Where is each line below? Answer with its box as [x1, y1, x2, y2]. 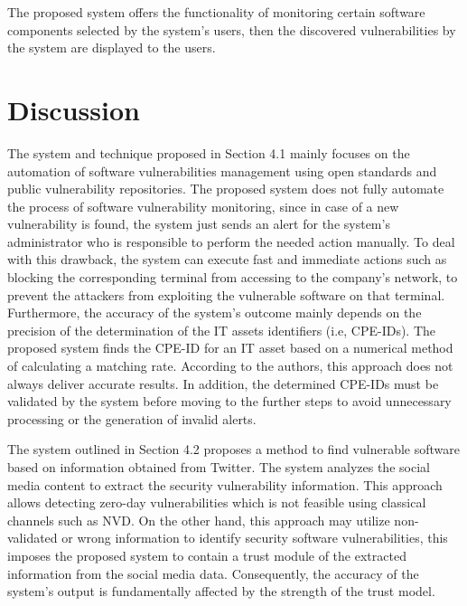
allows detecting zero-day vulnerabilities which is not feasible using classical [7, 493, 426, 512]
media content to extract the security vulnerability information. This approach [7, 475, 443, 494]
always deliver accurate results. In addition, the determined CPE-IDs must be [7, 374, 439, 393]
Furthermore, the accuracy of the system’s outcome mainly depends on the [7, 303, 422, 322]
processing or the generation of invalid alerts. [7, 409, 257, 428]
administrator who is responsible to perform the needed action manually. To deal [7, 232, 455, 251]
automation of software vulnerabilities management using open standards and [7, 161, 437, 180]
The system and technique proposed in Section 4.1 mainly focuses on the [7, 143, 410, 162]
